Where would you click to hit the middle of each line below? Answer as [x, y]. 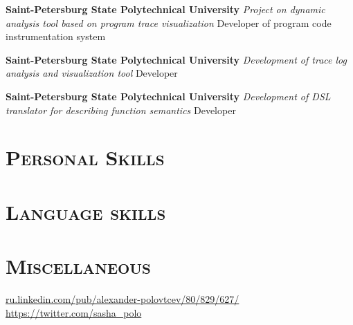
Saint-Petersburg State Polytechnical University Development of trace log [176, 59]
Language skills [86, 211]
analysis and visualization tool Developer [92, 73]
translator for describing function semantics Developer [121, 110]
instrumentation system [56, 36]
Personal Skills [85, 157]
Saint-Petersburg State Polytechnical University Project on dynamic [165, 9]
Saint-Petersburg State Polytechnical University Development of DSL [168, 96]
